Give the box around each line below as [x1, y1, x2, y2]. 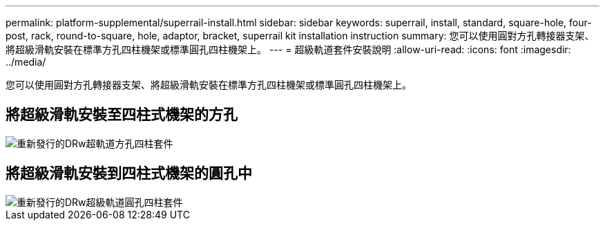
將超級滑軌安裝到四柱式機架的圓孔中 [6, 164, 252, 182]
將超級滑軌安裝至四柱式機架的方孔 [6, 106, 238, 124]
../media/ [6, 56, 46, 68]
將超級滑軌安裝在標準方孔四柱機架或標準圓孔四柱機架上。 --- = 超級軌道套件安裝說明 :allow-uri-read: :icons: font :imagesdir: [6, 44, 571, 55]
